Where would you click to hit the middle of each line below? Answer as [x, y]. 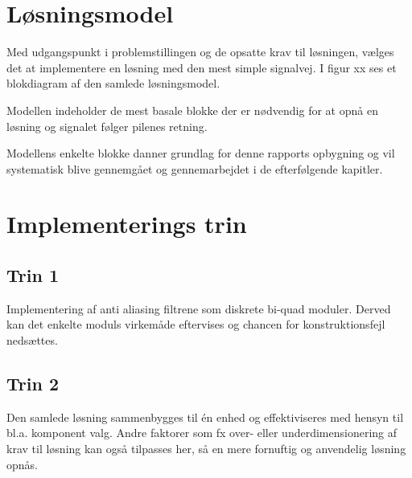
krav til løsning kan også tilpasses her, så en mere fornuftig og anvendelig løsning [206, 449]
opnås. [22, 464]
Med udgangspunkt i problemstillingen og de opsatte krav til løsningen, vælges [200, 52]
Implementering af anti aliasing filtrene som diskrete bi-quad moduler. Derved [199, 308]
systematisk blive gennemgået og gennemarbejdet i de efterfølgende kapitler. [195, 168]
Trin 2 [33, 384]
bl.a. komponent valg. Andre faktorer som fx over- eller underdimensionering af [202, 433]
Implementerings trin [127, 224]
